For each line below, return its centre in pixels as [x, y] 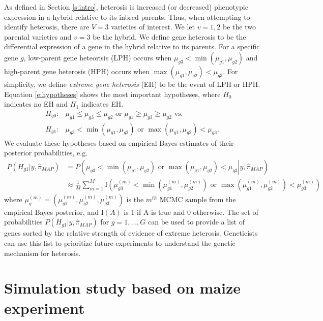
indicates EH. [102, 104]
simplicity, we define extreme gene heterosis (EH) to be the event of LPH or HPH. [132, 84]
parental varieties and [38, 36]
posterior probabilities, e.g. [46, 153]
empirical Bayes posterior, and [51, 212]
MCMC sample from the [198, 199]
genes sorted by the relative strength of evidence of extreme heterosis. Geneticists [131, 233]
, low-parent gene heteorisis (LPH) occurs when [98, 57]
